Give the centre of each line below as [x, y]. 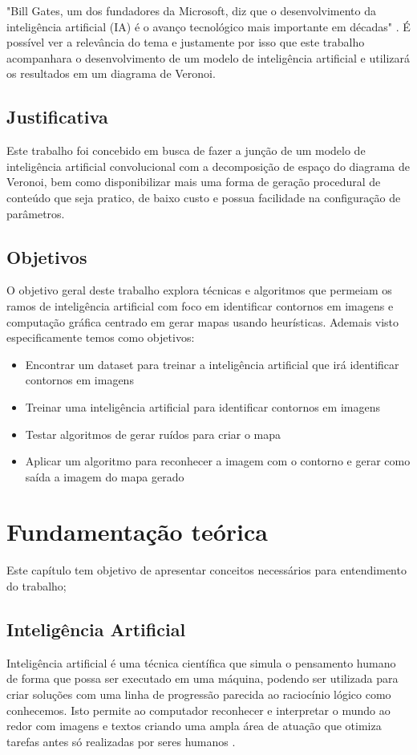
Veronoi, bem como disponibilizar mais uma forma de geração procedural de [194, 182]
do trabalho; [36, 586]
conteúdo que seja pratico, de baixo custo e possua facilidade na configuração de [204, 197]
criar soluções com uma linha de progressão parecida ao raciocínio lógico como [199, 694]
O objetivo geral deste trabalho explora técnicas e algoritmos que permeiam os [199, 290]
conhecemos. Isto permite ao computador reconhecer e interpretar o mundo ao [198, 710]
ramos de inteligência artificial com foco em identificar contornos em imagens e [200, 305]
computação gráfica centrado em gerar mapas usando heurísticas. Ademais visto [203, 321]
